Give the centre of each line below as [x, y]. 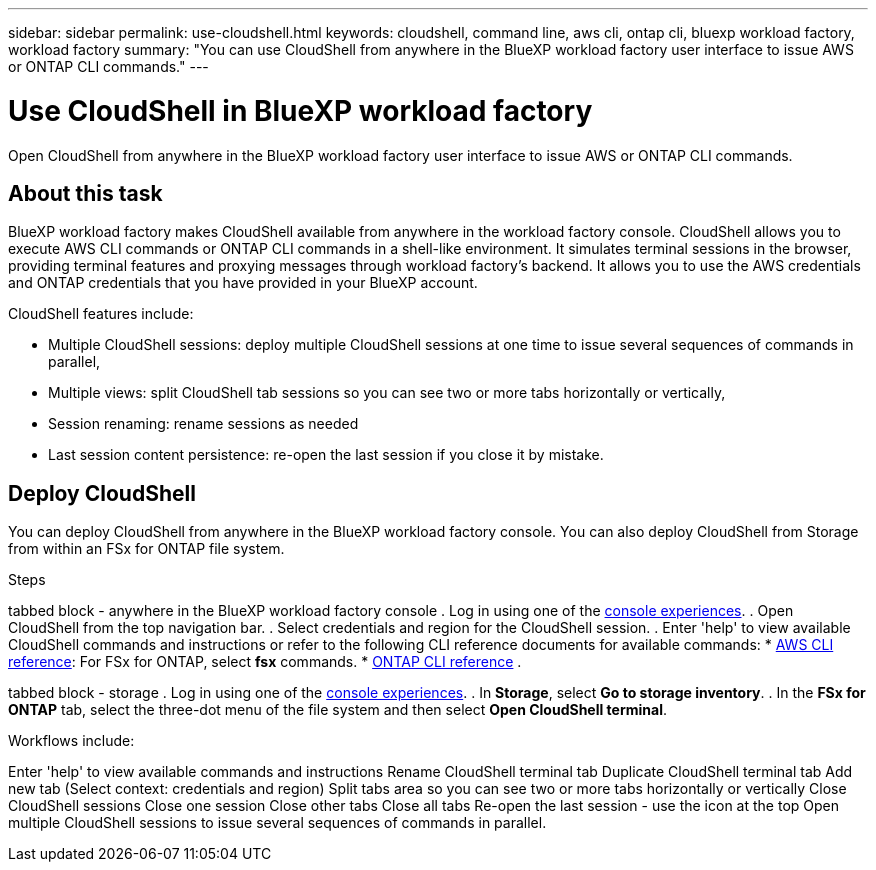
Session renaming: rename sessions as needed [203, 424]
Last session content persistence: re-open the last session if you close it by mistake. [326, 455]
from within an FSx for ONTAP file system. [146, 549]
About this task [85, 193]
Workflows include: [71, 741]
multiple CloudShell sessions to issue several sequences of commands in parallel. [277, 823]
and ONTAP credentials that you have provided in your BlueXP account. [243, 283]
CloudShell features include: [101, 314]
